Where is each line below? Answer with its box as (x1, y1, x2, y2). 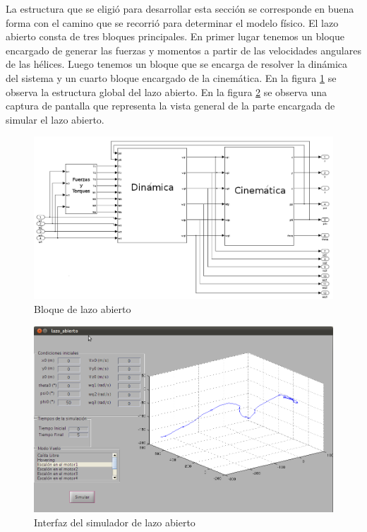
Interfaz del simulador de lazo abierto (34, 514, 195, 529)
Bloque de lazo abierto (34, 301, 131, 316)
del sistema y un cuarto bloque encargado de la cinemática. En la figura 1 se (6, 70, 337, 85)
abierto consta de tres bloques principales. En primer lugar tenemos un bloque (6, 29, 344, 44)
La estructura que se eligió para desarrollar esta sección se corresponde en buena (6, 1, 354, 16)
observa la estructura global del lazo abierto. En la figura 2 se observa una (6, 84, 327, 99)
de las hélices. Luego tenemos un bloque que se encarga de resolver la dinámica (6, 57, 348, 71)
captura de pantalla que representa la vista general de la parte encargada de (6, 98, 335, 113)
